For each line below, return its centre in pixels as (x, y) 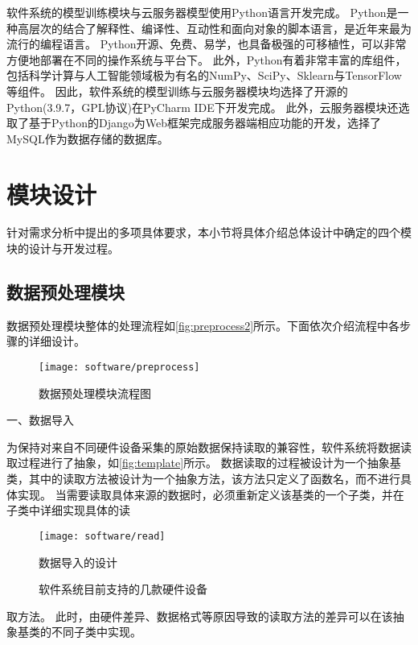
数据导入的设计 (78, 562)
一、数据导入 (40, 420)
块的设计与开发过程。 (63, 248)
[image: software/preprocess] (119, 368)
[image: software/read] (102, 536)
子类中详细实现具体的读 (68, 510)
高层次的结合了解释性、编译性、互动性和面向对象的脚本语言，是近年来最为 (214, 28)
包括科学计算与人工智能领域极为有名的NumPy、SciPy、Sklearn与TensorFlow (204, 75)
